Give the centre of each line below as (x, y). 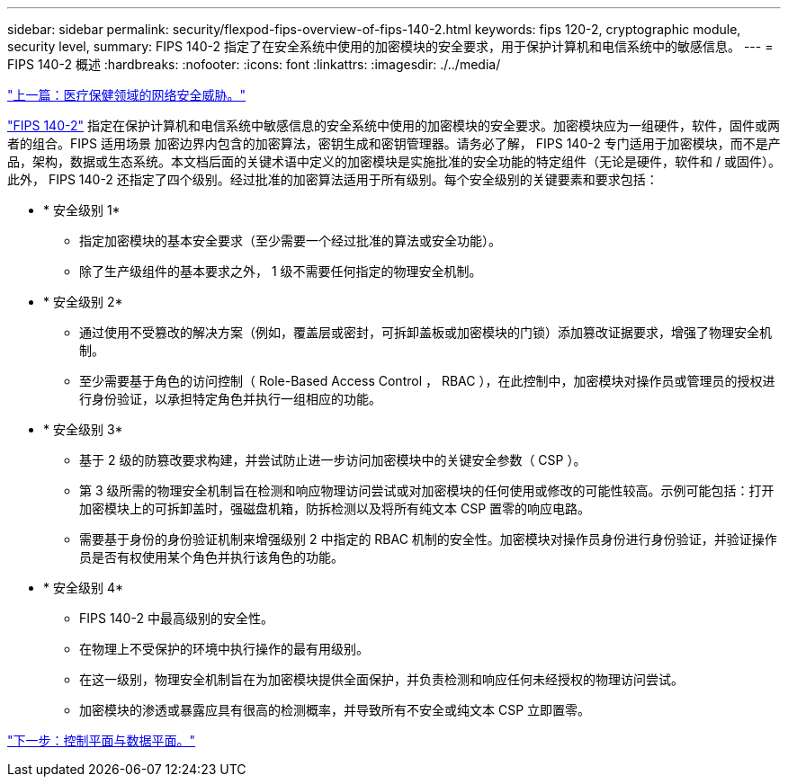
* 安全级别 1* (82, 210)
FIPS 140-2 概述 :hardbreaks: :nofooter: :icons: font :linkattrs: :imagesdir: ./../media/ (254, 64)
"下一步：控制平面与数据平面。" (102, 740)
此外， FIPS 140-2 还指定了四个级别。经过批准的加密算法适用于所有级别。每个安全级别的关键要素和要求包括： (333, 179)
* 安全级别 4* (83, 588)
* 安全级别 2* (83, 302)
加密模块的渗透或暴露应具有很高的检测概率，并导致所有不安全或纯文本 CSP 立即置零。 (335, 710)
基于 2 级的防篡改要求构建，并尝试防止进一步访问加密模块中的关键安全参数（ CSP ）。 (333, 460)
